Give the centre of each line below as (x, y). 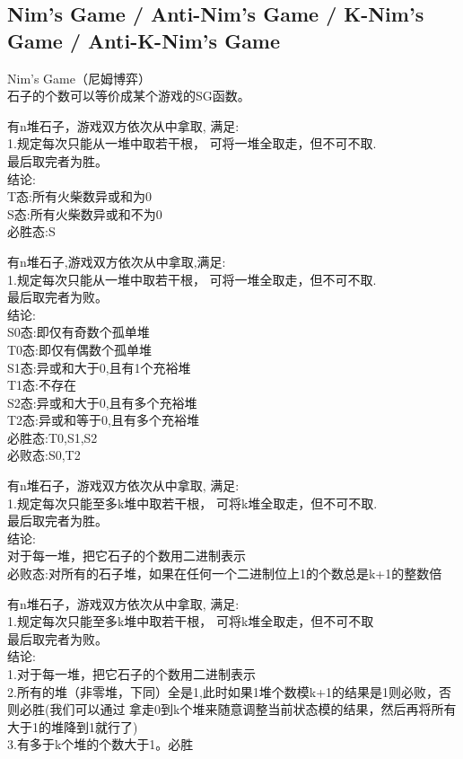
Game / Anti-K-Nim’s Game (144, 40)
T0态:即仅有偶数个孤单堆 (79, 349)
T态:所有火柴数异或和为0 (79, 196)
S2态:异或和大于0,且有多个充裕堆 (102, 402)
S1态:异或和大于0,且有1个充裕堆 (99, 367)
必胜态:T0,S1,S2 (52, 437)
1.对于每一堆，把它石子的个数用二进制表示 (131, 674)
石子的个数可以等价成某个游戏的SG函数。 (129, 96)
